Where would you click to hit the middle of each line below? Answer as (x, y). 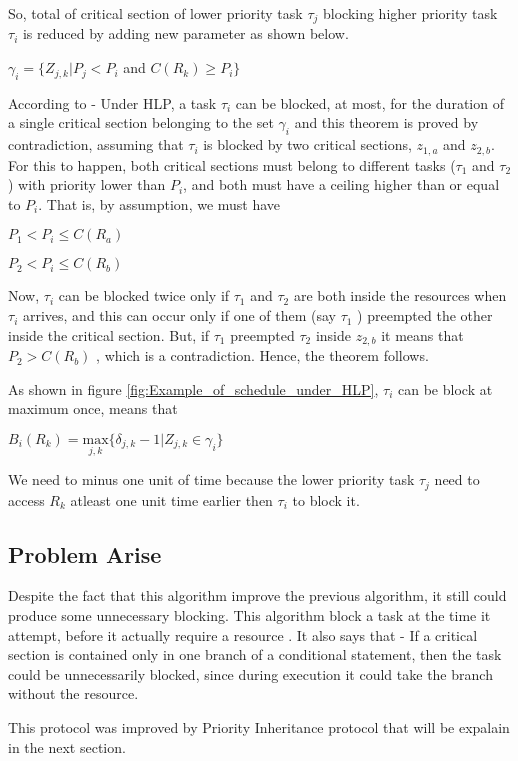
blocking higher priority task (410, 13)
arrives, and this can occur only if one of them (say (179, 315)
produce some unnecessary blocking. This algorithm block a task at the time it (249, 614)
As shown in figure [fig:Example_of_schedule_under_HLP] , (193, 388)
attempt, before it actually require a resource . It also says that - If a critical (243, 634)
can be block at (445, 388)
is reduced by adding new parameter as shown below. (185, 33)
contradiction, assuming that (96, 144)
